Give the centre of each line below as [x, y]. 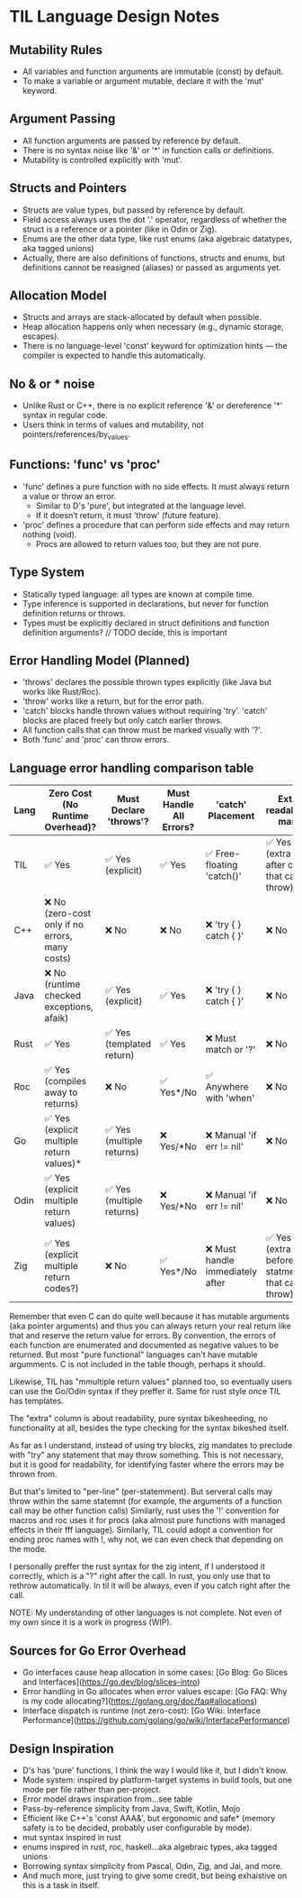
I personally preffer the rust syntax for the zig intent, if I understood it [137, 1566]
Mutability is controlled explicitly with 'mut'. [102, 160]
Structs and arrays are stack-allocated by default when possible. [142, 317]
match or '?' [231, 1050]
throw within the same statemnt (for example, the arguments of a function [146, 1501]
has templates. [37, 1401]
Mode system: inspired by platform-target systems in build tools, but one [157, 1779]
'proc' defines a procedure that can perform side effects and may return [156, 525]
